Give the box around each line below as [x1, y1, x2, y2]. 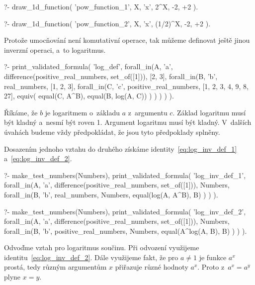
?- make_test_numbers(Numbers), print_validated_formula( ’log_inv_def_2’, [4, 206, 246, 216]
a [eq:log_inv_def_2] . [4, 153, 72, 164]
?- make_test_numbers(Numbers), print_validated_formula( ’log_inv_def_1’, [4, 170, 246, 180]
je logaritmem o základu [45, 107, 120, 117]
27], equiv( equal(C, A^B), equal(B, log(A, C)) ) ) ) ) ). [4, 91, 174, 101]
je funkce [199, 252, 227, 262]
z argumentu [128, 107, 168, 117]
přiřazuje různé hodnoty [115, 262, 188, 272]
